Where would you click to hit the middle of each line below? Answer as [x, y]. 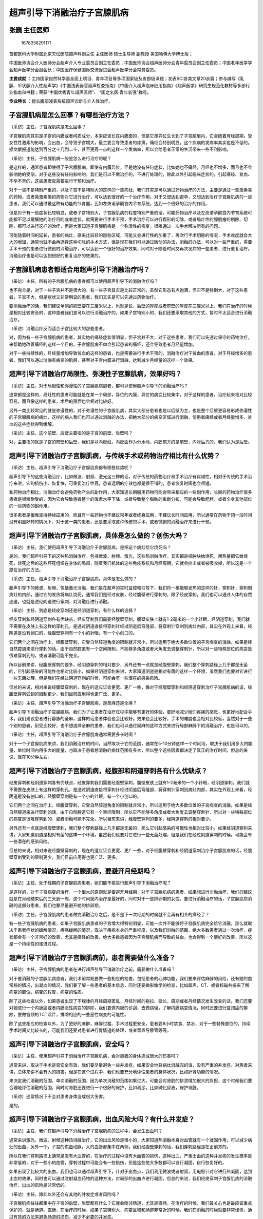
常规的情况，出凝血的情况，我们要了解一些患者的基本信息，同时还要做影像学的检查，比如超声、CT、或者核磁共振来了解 [129, 985]
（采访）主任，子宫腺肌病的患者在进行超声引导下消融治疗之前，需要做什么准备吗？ [92, 969]
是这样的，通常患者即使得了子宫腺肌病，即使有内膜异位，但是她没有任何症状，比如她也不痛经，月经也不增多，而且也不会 [131, 167]
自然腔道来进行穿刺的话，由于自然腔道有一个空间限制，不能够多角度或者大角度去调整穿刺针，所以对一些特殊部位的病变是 [131, 649]
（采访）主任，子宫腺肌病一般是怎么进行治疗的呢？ [60, 158]
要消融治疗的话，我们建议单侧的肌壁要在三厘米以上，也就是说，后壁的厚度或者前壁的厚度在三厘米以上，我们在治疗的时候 [131, 306]
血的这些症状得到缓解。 [32, 424]
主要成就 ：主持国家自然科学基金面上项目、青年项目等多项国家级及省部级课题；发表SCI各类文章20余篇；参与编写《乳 [127, 79]
